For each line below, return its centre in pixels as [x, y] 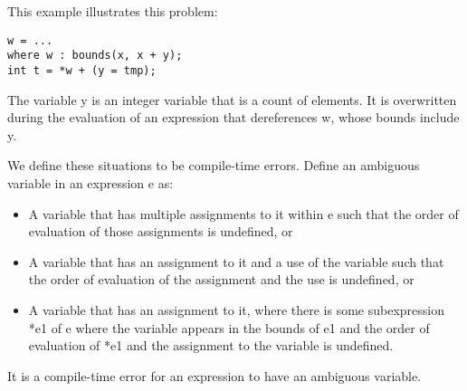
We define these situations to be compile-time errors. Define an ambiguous [214, 165]
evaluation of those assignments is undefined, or [161, 231]
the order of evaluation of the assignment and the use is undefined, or [221, 279]
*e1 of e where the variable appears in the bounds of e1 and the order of [229, 327]
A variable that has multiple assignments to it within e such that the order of [243, 213]
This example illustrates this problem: [113, 11]
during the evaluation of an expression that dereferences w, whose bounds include [233, 117]
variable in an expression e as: [91, 182]
